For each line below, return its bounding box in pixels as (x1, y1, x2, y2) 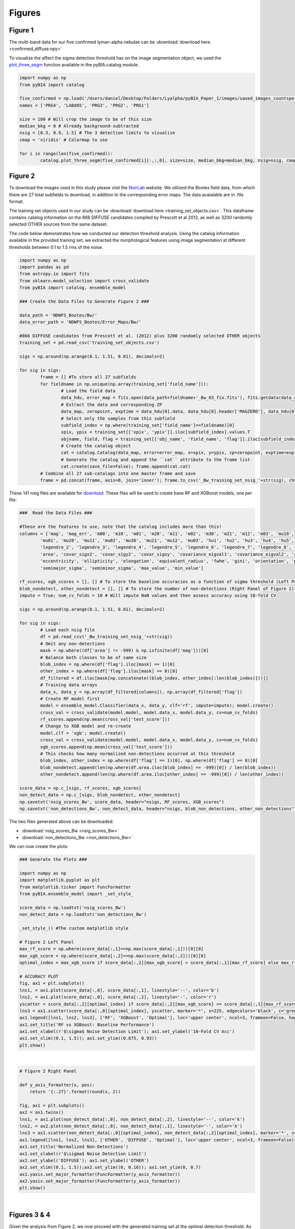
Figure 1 (9, 26, 34, 34)
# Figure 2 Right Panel (19, 1068, 77, 1074)
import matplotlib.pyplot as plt (19, 878, 100, 883)
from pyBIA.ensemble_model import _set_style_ (19, 891, 134, 897)
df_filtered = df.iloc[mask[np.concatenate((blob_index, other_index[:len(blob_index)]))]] (40, 675, 268, 681)
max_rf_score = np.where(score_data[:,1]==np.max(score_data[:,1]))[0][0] (19, 946, 204, 952)
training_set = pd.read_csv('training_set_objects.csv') (19, 340, 160, 346)
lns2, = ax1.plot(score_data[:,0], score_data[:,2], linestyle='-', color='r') (19, 995, 217, 1000)
